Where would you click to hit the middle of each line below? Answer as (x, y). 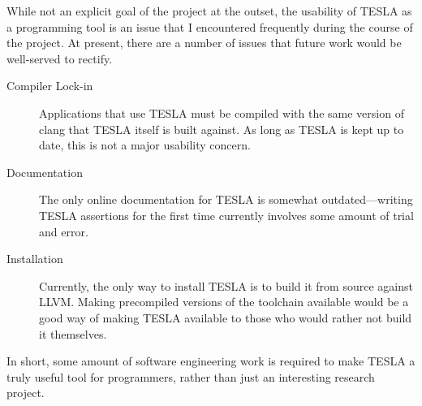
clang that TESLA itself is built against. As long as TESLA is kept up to (222, 129)
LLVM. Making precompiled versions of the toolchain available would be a (224, 302)
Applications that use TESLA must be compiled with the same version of (222, 112)
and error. (64, 231)
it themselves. (73, 333)
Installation (35, 259)
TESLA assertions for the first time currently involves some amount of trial (226, 215)
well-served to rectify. (60, 58)
